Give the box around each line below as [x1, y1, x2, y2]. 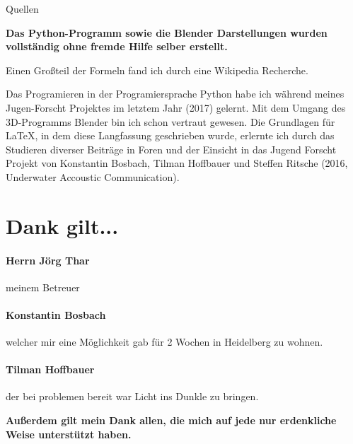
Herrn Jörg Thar [6, 252, 90, 267]
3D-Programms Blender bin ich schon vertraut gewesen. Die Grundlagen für [6, 114, 335, 129]
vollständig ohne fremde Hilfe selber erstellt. [6, 39, 228, 54]
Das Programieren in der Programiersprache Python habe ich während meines [6, 86, 345, 101]
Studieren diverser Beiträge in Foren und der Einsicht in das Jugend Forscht [6, 141, 337, 156]
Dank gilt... [6, 211, 119, 240]
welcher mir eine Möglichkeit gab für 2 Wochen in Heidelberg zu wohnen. [6, 334, 323, 349]
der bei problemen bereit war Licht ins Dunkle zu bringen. [6, 389, 259, 404]
